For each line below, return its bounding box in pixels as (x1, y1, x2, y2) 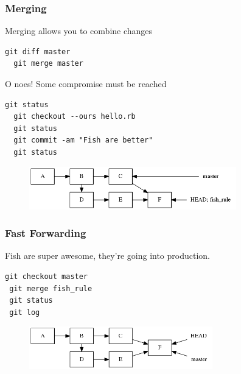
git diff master (5, 47, 71, 56)
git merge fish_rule (9, 284, 93, 293)
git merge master (13, 59, 83, 68)
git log (9, 308, 40, 317)
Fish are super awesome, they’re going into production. (5, 249, 210, 262)
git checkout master (5, 272, 88, 281)
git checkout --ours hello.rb (13, 112, 136, 121)
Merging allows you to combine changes (5, 24, 153, 37)
